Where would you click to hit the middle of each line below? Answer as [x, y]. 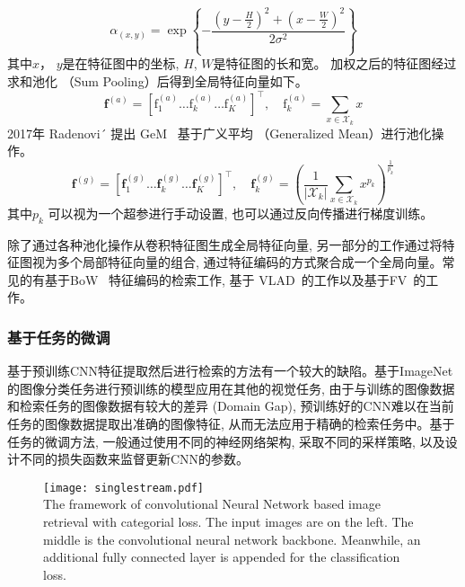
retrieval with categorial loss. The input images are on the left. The [228, 522]
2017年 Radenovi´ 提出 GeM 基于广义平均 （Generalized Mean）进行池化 [219, 133]
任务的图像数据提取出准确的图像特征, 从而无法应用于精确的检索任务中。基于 [231, 424]
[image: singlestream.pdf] [123, 488]
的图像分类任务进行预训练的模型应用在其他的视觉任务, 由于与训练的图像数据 [231, 388]
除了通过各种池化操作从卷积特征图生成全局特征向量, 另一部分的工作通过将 [225, 244]
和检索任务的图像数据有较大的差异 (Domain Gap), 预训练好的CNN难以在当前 [231, 406]
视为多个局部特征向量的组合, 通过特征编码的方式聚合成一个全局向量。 [237, 262]
